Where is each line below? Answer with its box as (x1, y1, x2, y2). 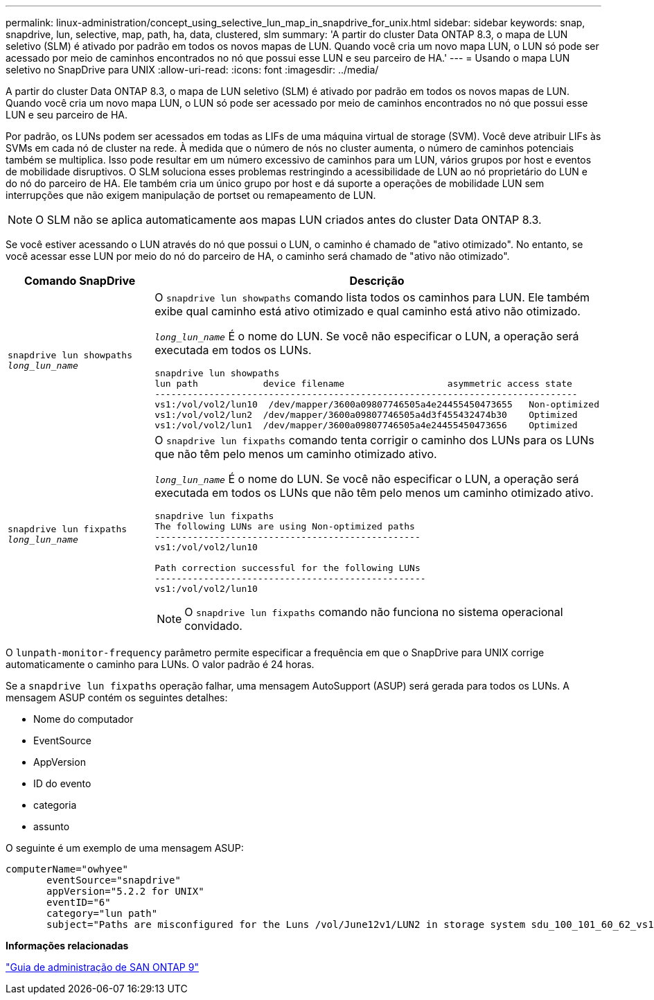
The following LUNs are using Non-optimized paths (154, 521, 415, 532)
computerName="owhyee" (6, 863, 129, 875)
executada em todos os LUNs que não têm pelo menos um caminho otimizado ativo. (154, 486, 594, 500)
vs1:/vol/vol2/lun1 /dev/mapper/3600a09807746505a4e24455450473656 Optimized (154, 420, 578, 430)
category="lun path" (46, 908, 158, 919)
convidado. (184, 619, 242, 633)
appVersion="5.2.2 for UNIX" (46, 886, 204, 897)
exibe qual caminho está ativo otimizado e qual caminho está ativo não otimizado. (154, 304, 581, 318)
